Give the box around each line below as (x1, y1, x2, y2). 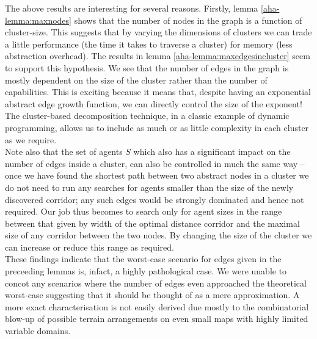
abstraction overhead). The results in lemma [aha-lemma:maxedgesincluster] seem (5, 49, 310, 62)
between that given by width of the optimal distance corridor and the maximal (5, 216, 300, 229)
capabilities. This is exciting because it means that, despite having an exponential (5, 85, 311, 98)
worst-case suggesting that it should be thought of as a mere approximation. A (5, 288, 300, 301)
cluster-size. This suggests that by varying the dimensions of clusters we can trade (5, 26, 312, 38)
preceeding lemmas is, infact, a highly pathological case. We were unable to (5, 265, 287, 277)
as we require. (5, 133, 57, 146)
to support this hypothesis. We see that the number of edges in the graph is (5, 61, 289, 74)
